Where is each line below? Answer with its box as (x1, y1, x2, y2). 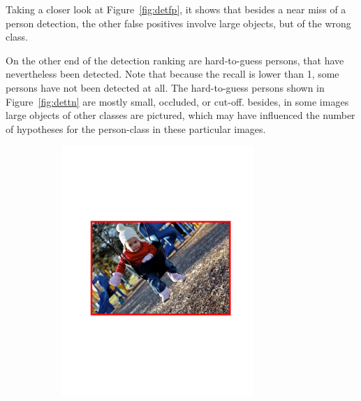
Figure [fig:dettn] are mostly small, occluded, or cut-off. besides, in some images (6, 94, 349, 108)
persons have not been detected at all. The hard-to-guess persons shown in (6, 80, 325, 94)
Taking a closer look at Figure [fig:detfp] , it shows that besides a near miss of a (6, 2, 346, 16)
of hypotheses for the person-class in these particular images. (6, 121, 266, 136)
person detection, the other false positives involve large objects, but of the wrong (6, 15, 351, 30)
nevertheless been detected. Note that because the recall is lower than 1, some (6, 66, 339, 81)
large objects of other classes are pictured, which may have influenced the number (6, 108, 355, 122)
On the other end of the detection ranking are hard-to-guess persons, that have (6, 52, 344, 67)
